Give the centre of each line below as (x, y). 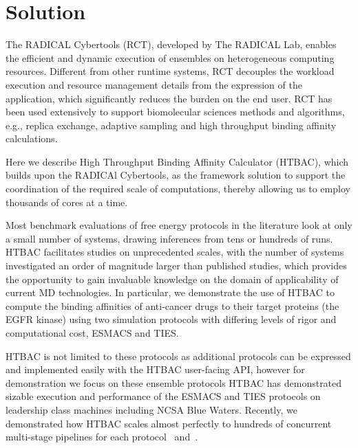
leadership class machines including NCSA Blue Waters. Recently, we (151, 409)
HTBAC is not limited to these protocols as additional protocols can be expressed (178, 356)
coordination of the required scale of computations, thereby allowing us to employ (178, 189)
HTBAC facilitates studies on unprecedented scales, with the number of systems (175, 252)
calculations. (32, 138)
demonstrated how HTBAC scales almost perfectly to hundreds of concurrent (169, 423)
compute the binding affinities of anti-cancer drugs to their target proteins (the (172, 305)
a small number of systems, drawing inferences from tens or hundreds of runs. (169, 238)
